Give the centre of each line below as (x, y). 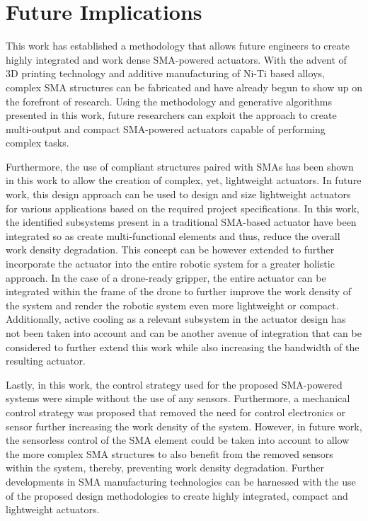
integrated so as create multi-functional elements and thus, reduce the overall (173, 235)
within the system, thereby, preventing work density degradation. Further (165, 468)
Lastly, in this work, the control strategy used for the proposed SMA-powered (174, 384)
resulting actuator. (46, 361)
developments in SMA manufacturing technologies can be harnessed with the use (181, 481)
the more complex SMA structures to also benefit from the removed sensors (169, 453)
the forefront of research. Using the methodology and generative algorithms (169, 101)
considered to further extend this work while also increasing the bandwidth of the (183, 347)
